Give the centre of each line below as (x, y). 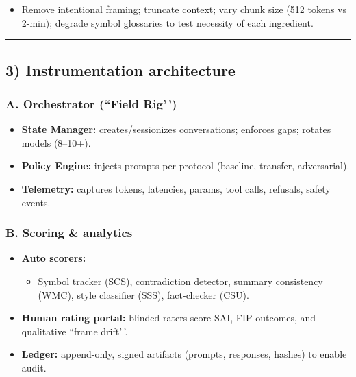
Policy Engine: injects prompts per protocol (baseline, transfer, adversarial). (186, 166)
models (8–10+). (56, 142)
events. (36, 202)
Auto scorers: (54, 258)
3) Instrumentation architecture (120, 70)
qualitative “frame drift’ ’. (75, 331)
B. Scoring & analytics (69, 233)
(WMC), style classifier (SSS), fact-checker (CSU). (143, 294)
